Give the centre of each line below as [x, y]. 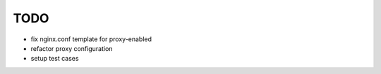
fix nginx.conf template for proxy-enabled [91, 39]
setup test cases [55, 59]
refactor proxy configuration [72, 48]
